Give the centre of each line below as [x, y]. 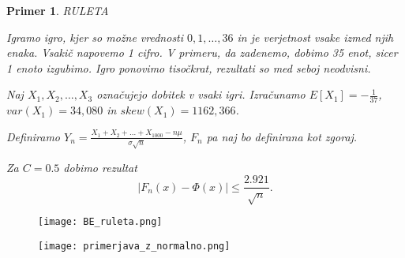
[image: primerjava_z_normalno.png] [134, 246]
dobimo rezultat [100, 167]
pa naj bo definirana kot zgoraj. [282, 136]
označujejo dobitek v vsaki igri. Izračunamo [201, 94]
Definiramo [33, 136]
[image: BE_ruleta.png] [100, 222]
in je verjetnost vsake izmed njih [315, 37]
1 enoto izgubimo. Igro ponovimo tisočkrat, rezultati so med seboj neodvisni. [189, 67]
